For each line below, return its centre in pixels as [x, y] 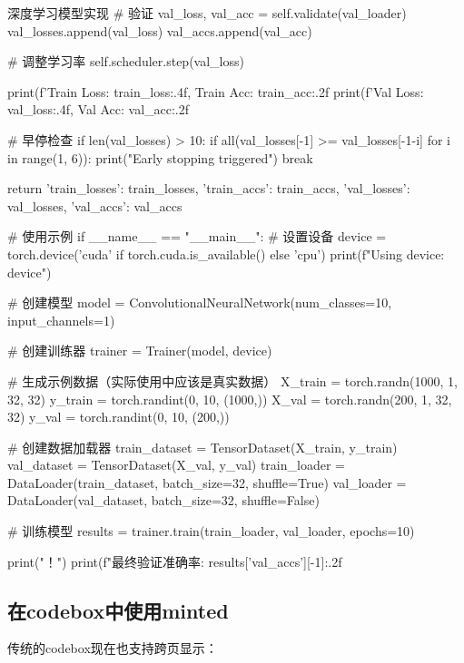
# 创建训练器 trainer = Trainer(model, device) [140, 351]
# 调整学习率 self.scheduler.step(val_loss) [126, 61]
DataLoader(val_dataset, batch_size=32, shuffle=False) [163, 500]
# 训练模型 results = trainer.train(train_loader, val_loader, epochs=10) [211, 531]
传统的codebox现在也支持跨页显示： [113, 648]
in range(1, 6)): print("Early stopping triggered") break [160, 157]
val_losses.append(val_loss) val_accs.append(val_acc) [160, 30]
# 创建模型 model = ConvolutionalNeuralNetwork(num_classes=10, [200, 302]
